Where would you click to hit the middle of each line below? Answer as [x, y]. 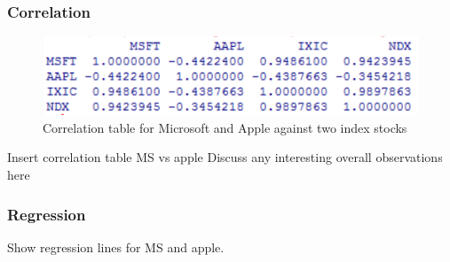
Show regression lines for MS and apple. [116, 247]
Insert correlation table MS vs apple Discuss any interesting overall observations [225, 157]
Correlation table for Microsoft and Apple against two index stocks [225, 127]
